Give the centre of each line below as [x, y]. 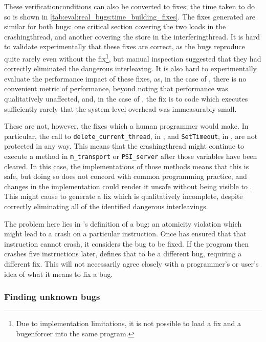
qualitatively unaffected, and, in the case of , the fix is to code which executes [126, 98]
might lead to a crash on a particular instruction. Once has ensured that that [125, 234]
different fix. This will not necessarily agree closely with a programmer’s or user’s [131, 264]
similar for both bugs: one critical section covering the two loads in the [115, 26]
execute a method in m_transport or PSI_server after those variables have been [131, 156]
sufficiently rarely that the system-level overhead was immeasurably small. [120, 108]
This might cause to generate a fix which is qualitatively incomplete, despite [124, 196]
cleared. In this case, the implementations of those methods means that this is [127, 166]
